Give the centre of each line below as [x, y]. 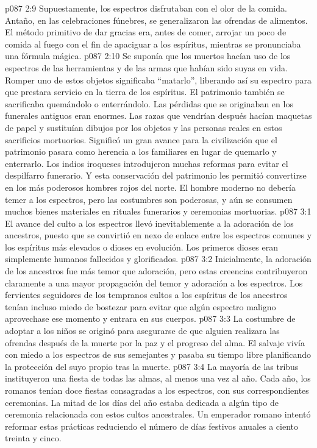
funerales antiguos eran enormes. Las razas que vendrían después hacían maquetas [158, 116]
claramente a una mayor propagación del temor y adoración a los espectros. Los [154, 283]
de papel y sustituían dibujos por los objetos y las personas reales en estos [144, 127]
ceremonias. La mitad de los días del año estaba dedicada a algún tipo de [142, 402]
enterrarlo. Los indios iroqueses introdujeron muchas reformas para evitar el [147, 163]
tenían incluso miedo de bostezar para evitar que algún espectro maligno [141, 306]
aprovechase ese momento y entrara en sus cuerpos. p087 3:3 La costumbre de [150, 318]
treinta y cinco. [33, 438]
